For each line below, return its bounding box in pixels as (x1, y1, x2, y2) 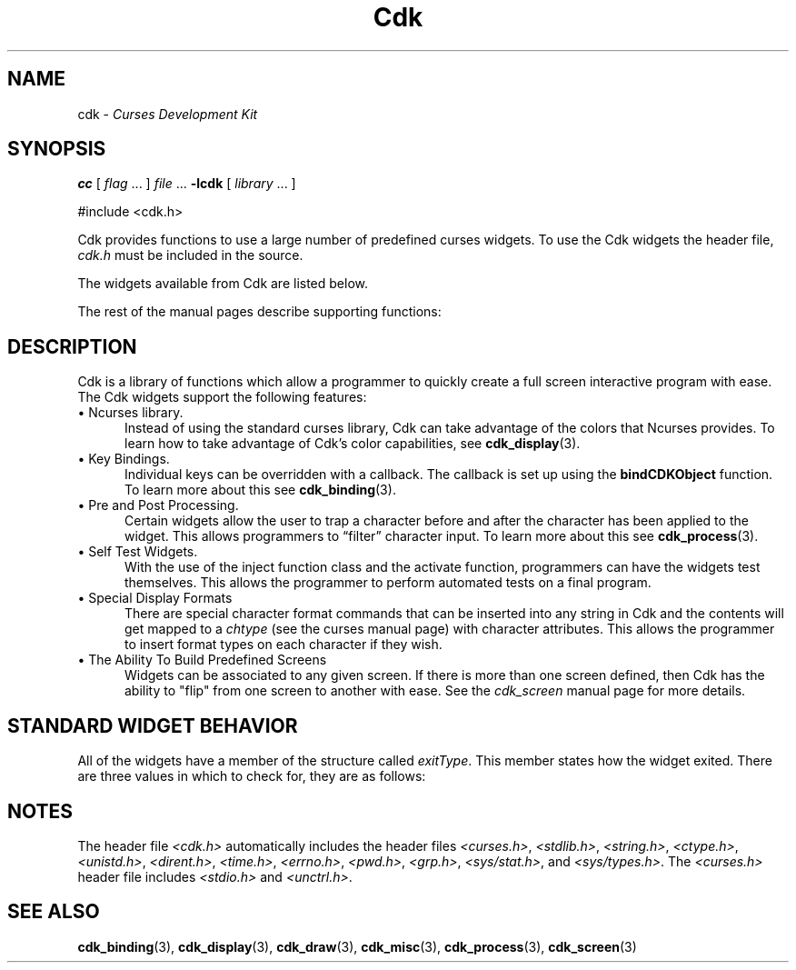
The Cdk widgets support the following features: (77, 389, 367, 405)
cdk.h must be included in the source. (77, 247, 303, 264)
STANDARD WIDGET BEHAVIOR (7, 714, 298, 737)
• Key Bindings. (77, 451, 170, 467)
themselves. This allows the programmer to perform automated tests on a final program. (124, 575, 652, 591)
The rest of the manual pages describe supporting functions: (77, 304, 442, 320)
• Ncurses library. (77, 405, 184, 421)
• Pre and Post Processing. (77, 497, 239, 514)
